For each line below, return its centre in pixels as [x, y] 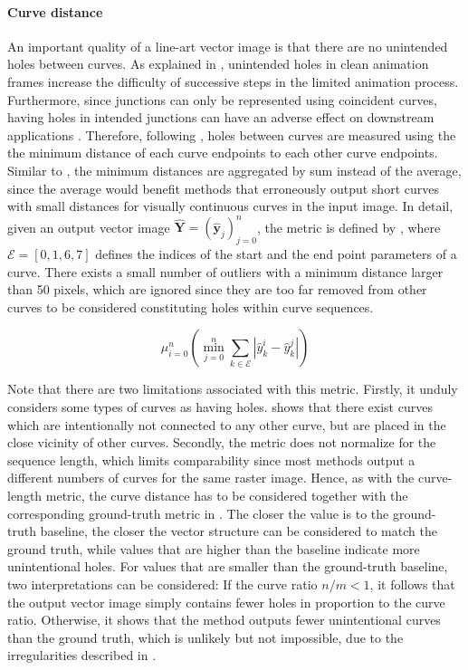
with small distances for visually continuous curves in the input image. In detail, [230, 206]
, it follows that [412, 584]
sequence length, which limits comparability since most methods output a [211, 459]
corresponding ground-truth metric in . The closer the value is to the [198, 513]
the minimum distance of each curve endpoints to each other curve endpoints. [223, 153]
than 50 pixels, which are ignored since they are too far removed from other [217, 289]
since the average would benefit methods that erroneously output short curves [223, 188]
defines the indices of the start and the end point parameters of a [276, 254]
